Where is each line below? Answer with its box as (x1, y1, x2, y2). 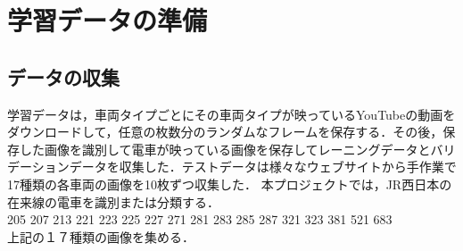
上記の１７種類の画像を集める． (7, 227, 194, 246)
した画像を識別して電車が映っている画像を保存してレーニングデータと (19, 139, 431, 158)
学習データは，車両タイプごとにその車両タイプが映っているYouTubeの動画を (7, 105, 456, 123)
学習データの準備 (7, 2, 208, 38)
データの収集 (7, 63, 120, 90)
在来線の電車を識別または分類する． (7, 192, 219, 211)
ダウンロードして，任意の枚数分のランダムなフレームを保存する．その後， (7, 122, 443, 141)
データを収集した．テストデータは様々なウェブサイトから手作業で (69, 157, 457, 176)
